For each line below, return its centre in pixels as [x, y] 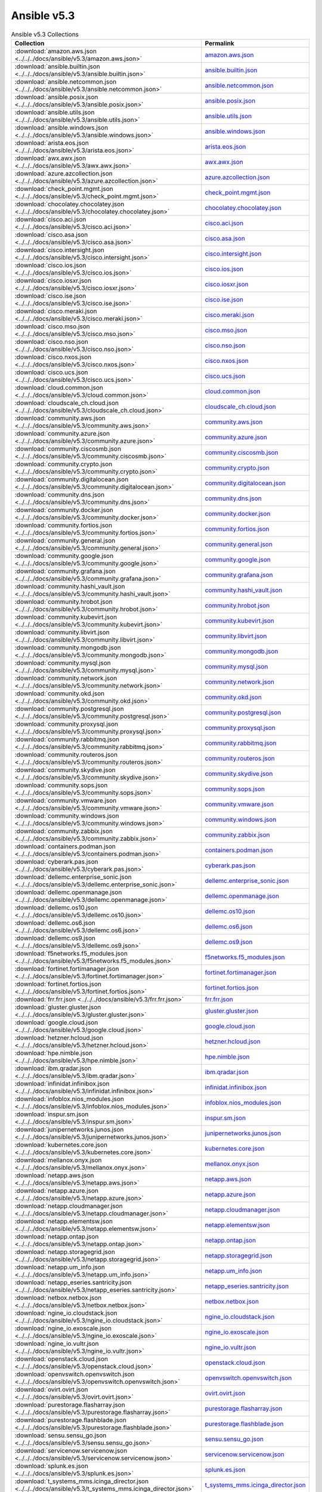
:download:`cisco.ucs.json [51, 372]
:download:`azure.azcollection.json [64, 173]
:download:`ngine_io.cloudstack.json [66, 1313]
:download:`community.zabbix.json [64, 831]
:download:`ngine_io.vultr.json [57, 1343]
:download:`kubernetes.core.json [61, 1145]
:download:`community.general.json [65, 540]
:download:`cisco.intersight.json [59, 249]
